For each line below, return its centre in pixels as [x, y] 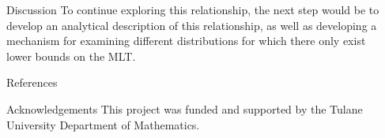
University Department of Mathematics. [103, 124]
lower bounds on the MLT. [71, 56]
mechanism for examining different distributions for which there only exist [186, 41]
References [32, 82]
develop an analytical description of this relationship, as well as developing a [192, 25]
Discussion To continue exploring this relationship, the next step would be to [193, 9]
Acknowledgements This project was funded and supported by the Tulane [185, 108]
